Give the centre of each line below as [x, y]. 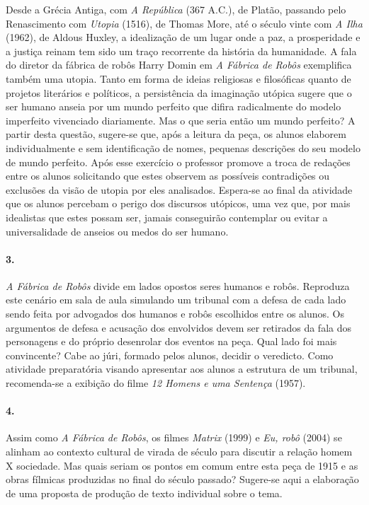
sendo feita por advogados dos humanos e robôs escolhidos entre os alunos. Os [175, 314]
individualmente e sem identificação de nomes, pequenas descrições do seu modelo [183, 147]
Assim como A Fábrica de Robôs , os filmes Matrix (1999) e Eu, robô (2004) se [174, 437]
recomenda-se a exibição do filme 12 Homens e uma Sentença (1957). [156, 383]
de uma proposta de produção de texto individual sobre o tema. [144, 493]
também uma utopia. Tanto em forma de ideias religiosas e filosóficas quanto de [178, 78]
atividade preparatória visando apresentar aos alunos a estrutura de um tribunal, [182, 369]
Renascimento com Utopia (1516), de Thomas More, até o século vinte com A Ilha [184, 23]
